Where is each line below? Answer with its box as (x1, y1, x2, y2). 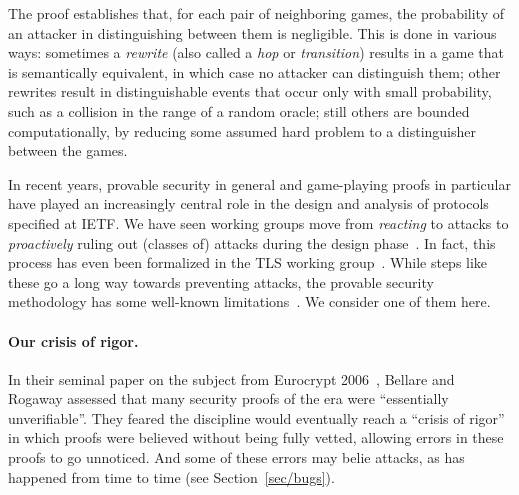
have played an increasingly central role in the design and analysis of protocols (8, 193, 489, 214)
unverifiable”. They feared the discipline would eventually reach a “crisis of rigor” (8, 407, 505, 428)
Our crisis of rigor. (8, 330, 139, 351)
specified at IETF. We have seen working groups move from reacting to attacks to (8, 212, 509, 233)
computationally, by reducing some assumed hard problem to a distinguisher (8, 120, 477, 141)
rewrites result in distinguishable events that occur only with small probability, (8, 81, 492, 102)
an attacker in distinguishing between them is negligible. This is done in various (8, 22, 497, 43)
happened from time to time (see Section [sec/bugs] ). (8, 466, 335, 487)
